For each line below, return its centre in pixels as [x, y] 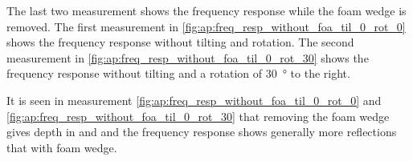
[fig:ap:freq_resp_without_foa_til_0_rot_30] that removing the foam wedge [198, 116]
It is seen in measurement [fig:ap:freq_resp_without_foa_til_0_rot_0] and [194, 100]
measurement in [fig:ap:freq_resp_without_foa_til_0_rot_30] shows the [188, 57]
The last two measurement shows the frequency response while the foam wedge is [206, 10]
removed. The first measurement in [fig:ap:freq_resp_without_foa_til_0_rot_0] [206, 26]
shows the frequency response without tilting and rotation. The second [180, 42]
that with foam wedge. [62, 147]
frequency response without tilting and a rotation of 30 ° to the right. [178, 73]
